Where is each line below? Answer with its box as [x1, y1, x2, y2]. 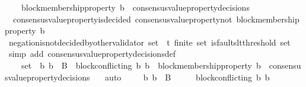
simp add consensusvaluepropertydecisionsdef [8, 47, 176, 60]
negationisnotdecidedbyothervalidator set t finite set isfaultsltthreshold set [8, 36, 291, 48]
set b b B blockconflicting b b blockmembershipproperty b [21, 59, 261, 71]
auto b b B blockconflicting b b [105, 70, 270, 83]
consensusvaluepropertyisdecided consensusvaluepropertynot [12, 12, 232, 25]
